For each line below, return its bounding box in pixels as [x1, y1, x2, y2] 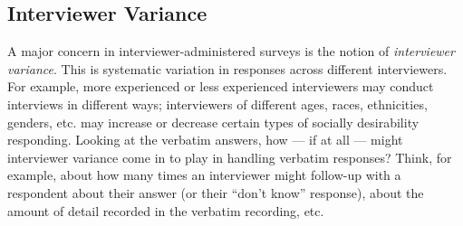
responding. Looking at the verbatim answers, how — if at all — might [7, 130, 403, 149]
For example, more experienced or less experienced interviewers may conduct [7, 77, 434, 96]
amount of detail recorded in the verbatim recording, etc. [7, 201, 324, 220]
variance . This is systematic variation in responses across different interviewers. [7, 59, 448, 78]
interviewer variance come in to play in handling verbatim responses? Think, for [7, 147, 452, 166]
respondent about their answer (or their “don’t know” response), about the [7, 183, 424, 202]
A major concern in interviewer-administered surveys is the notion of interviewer [7, 42, 455, 61]
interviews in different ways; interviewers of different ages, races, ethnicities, [7, 94, 428, 113]
